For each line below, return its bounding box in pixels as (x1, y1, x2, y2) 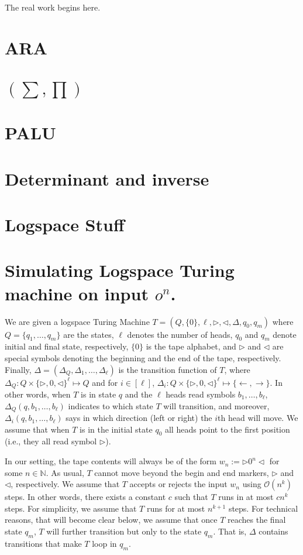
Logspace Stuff (5, 213, 125, 237)
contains (259, 525, 288, 537)
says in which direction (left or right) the (66, 412, 212, 424)
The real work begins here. (5, 1, 101, 13)
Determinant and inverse (5, 166, 209, 190)
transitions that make (5, 537, 82, 549)
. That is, (213, 525, 247, 537)
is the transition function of (118, 363, 217, 375)
